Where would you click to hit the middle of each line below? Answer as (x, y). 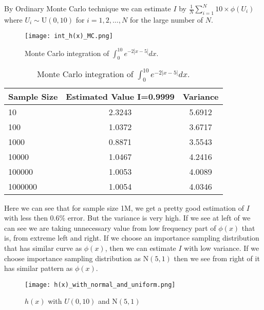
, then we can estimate (140, 248)
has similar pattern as (39, 268)
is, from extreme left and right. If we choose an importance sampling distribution (132, 238)
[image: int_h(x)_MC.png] (69, 36)
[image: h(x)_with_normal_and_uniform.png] (100, 285)
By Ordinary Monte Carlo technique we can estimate (88, 8)
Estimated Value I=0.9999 (120, 96)
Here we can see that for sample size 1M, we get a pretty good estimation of (124, 207)
